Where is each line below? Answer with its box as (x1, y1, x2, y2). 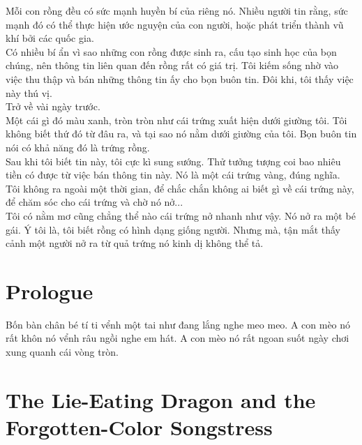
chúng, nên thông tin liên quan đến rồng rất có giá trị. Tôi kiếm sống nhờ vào (6, 58, 339, 73)
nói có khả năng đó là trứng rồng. (6, 139, 150, 154)
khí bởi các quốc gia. (6, 31, 94, 45)
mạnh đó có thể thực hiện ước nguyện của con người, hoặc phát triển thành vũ (6, 17, 344, 31)
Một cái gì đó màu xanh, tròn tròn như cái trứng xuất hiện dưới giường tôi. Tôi (6, 112, 347, 127)
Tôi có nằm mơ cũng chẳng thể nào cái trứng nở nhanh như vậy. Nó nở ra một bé (6, 208, 356, 222)
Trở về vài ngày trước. (6, 99, 100, 114)
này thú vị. (6, 85, 52, 100)
